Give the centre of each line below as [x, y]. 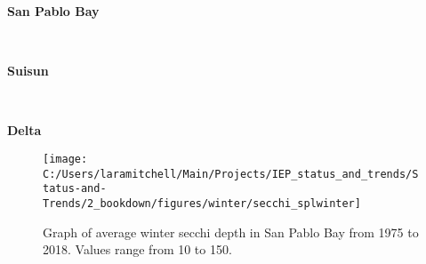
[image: [65, 159]
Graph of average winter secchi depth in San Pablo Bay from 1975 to [231, 232]
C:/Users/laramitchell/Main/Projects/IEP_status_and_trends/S [231, 174]
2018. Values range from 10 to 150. [137, 249]
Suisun [28, 71]
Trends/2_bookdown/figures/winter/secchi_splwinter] [202, 203]
